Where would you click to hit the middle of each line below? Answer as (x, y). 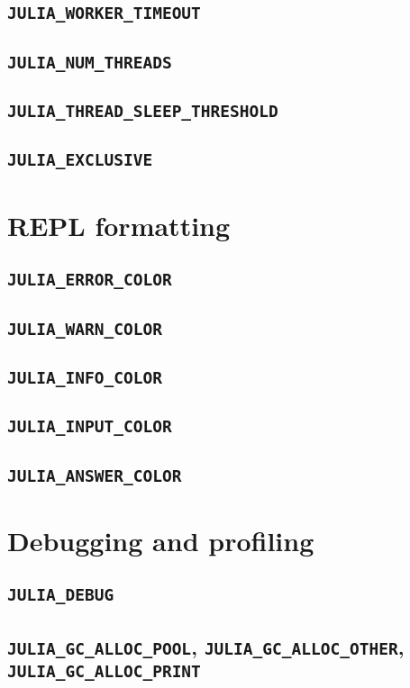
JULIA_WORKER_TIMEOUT (104, 14)
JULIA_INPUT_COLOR (90, 427)
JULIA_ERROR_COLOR (90, 280)
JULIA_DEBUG (61, 595)
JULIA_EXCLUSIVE (80, 160)
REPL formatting (119, 225)
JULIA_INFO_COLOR (85, 377)
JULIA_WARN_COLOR (85, 329)
